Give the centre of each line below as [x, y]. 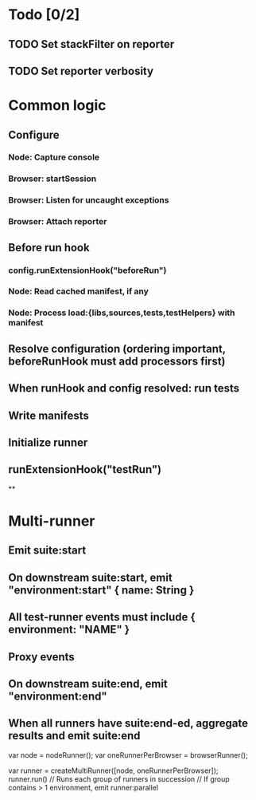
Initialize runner [48, 442]
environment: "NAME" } [69, 630]
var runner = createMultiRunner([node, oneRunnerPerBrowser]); [113, 770]
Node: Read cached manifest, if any [79, 291]
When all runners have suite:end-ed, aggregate [128, 723]
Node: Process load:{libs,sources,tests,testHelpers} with [122, 313]
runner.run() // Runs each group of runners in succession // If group [119, 778]
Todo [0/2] [44, 15]
